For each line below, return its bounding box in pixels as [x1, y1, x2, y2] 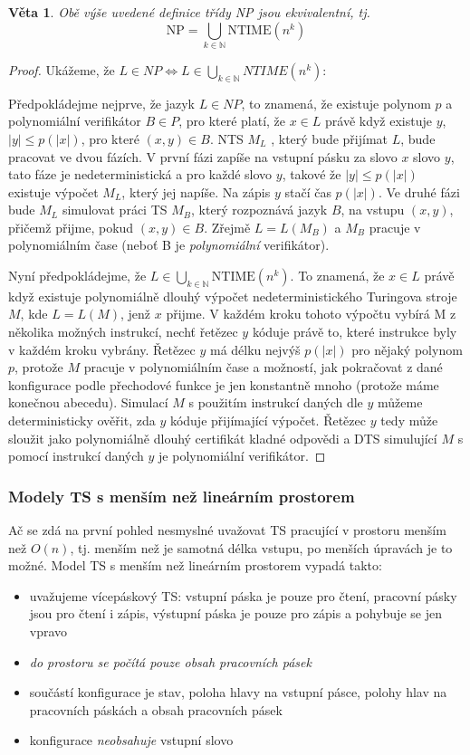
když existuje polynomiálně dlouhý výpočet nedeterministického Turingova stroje [8, 286, 457, 305]
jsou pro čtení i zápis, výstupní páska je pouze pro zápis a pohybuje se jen [29, 604, 442, 623]
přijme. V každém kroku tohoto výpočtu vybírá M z [166, 304, 456, 323]
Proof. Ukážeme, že [8, 60, 115, 79]
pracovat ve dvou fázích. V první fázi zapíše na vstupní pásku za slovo [8, 147, 398, 166]
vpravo [29, 621, 68, 640]
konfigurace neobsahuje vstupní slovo [29, 731, 234, 750]
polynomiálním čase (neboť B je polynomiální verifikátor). [8, 235, 330, 254]
